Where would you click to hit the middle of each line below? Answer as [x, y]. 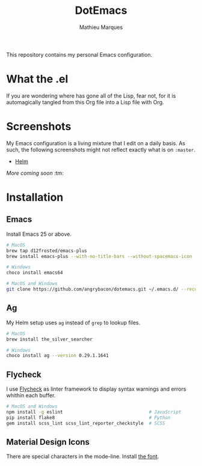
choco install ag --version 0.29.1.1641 [58, 356]
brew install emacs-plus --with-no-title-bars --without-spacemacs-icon [99, 256]
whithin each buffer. [31, 395]
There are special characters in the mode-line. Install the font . [83, 456]
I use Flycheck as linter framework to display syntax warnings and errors [96, 389]
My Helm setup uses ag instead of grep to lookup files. [73, 323]
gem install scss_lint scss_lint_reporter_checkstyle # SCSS [86, 423]
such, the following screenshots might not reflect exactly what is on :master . [101, 150]
